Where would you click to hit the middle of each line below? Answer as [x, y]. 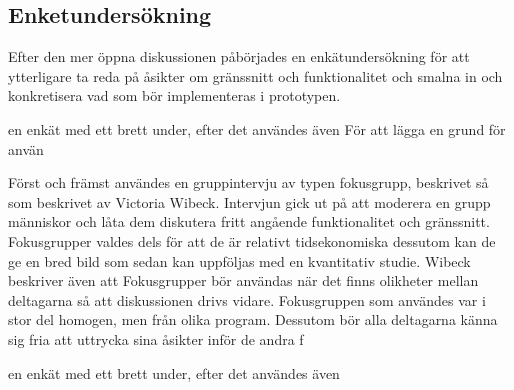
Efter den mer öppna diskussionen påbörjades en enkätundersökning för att [239, 56]
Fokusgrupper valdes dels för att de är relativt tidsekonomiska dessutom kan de [252, 240]
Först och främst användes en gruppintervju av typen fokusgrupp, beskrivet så [248, 182]
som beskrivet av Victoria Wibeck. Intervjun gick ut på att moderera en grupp [249, 201]
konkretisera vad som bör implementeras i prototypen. [174, 95]
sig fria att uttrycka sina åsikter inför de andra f [156, 338]
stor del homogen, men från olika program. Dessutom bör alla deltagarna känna [253, 319]
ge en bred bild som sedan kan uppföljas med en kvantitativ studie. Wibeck [239, 260]
